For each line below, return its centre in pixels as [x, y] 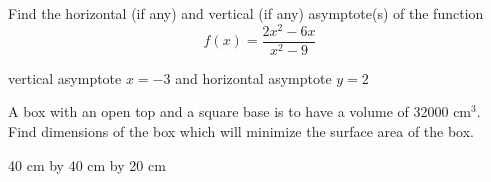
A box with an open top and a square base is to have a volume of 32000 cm [240, 111]
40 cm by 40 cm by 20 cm [87, 164]
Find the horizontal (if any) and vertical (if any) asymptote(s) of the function [246, 13]
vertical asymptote [65, 77]
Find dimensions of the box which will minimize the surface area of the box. [241, 130]
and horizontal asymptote [253, 77]
